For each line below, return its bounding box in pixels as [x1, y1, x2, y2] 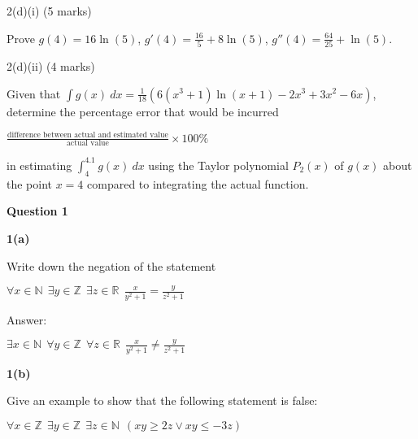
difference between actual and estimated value [7, 131, 168, 140]
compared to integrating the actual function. [87, 175, 309, 192]
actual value [66, 139, 109, 148]
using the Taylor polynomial [148, 156, 289, 173]
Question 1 [7, 202, 68, 219]
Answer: [7, 311, 47, 328]
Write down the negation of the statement [7, 257, 216, 274]
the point [7, 175, 53, 192]
